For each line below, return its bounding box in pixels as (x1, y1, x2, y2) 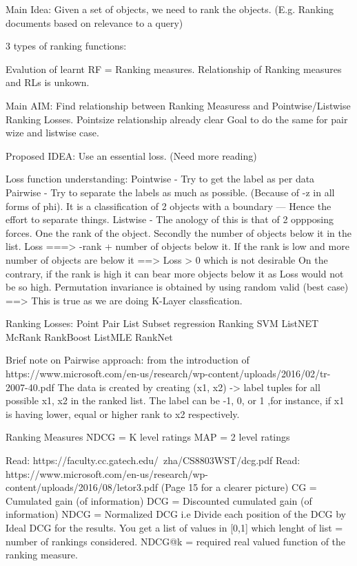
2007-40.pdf (6, 379, 54, 394)
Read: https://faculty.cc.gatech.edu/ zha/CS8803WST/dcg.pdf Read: (6, 453, 300, 468)
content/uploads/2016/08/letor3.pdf (6, 480, 159, 494)
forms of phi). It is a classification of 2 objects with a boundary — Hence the (6, 198, 331, 213)
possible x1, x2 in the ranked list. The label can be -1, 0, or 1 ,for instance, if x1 (6, 393, 345, 408)
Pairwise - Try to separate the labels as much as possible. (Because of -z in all (6, 185, 335, 199)
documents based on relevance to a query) (6, 15, 183, 30)
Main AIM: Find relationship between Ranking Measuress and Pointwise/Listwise (6, 98, 351, 112)
